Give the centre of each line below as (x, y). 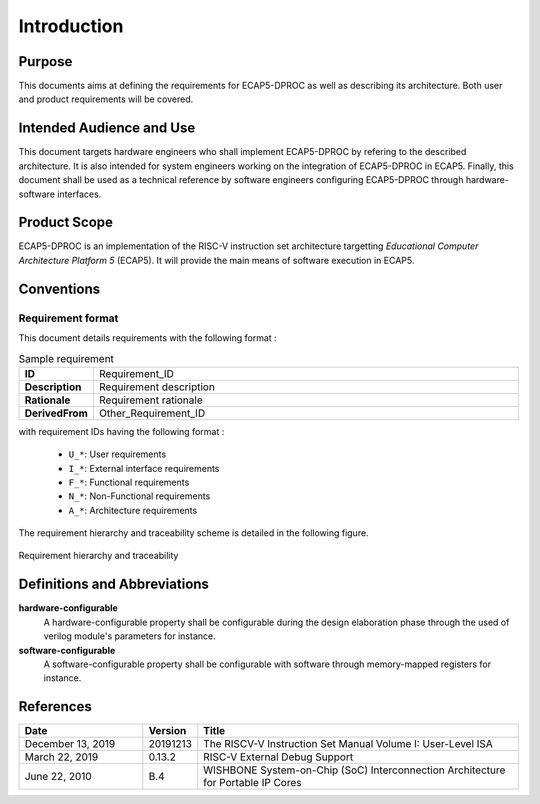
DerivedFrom (56, 413)
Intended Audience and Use (107, 128)
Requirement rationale (151, 400)
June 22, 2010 (58, 777)
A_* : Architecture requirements (133, 510)
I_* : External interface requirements (144, 468)
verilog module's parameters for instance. (129, 636)
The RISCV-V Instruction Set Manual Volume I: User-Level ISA (348, 744)
